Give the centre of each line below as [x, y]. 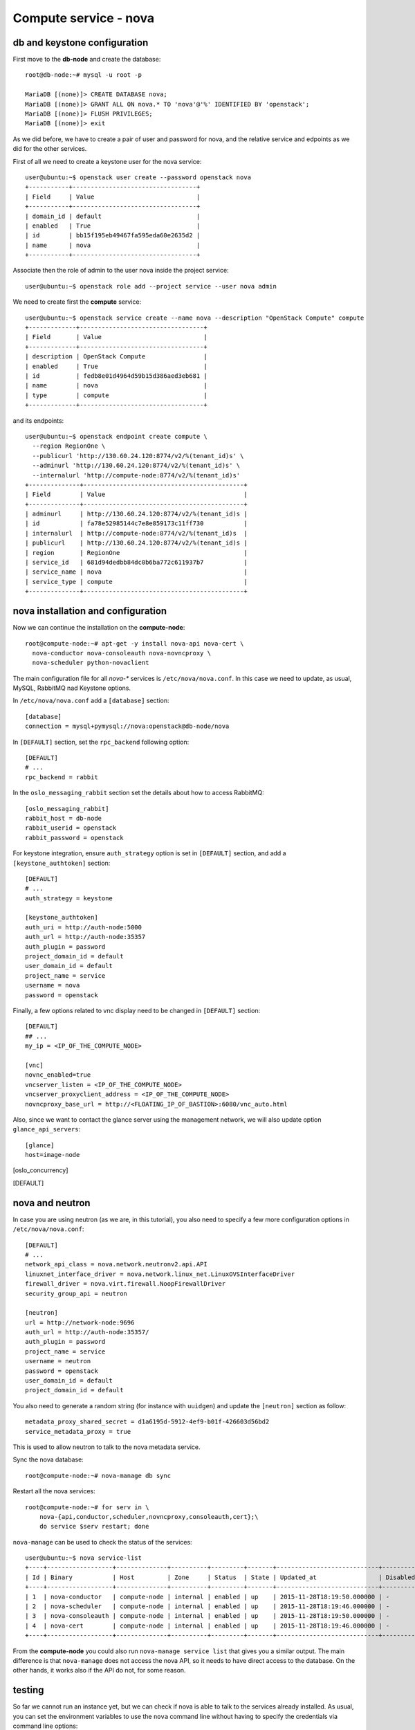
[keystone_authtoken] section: [62, 863]
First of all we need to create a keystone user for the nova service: [107, 161]
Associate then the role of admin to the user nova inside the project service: [121, 271]
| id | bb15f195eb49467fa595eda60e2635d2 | [113, 236]
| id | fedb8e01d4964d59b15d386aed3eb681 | [116, 376]
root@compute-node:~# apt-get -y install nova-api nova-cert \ [135, 643]
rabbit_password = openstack [74, 838]
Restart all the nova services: [54, 1491]
